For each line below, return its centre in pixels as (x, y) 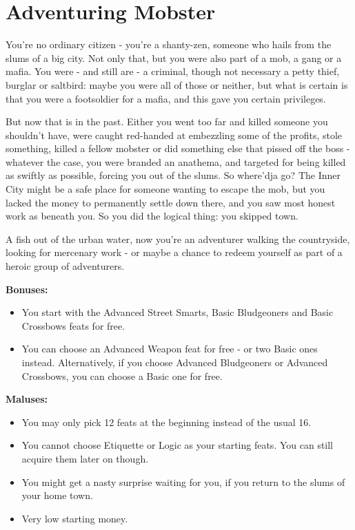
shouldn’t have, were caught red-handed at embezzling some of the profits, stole (174, 135)
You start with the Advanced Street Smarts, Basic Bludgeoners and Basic (177, 312)
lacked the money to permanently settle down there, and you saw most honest (171, 202)
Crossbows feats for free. (73, 325)
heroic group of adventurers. (65, 266)
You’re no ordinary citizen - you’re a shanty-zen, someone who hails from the (169, 44)
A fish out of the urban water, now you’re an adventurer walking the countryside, (178, 238)
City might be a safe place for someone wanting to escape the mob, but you (165, 189)
